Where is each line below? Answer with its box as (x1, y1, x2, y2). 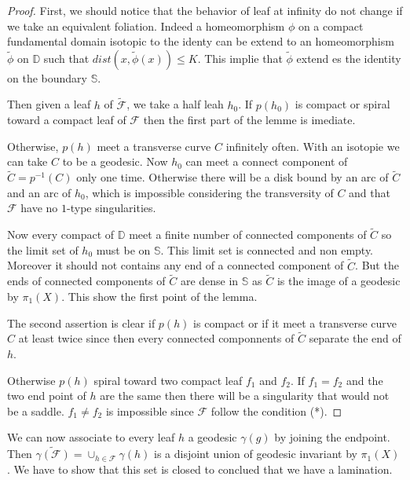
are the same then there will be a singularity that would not (100, 387, 390, 404)
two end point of (7, 387, 86, 404)
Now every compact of (7, 226, 115, 243)
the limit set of (7, 241, 79, 258)
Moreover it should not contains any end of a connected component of (7, 257, 344, 273)
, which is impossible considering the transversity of (85, 184, 334, 200)
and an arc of (7, 184, 71, 200)
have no (20, 200, 58, 216)
